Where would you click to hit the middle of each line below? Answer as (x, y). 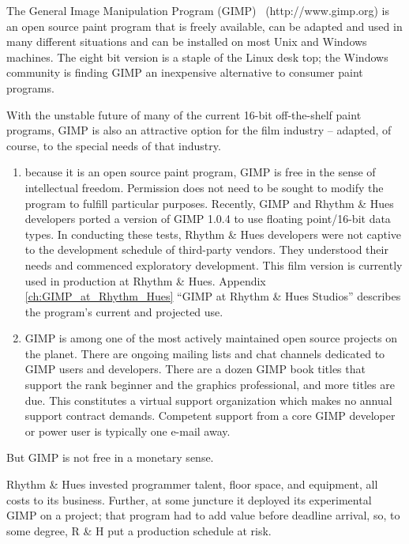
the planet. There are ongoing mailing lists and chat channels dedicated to (205, 353)
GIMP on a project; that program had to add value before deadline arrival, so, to (203, 515)
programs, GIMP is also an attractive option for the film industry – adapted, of (199, 130)
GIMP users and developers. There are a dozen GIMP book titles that (195, 369)
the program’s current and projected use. (124, 311)
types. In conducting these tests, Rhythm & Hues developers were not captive (213, 234)
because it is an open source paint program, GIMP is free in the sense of (200, 172)
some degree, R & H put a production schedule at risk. (139, 530)
